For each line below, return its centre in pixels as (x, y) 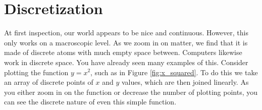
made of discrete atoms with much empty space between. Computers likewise (123, 52)
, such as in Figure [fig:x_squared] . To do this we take (174, 72)
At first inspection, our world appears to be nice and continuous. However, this (126, 33)
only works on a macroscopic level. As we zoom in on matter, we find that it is (126, 42)
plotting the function (36, 72)
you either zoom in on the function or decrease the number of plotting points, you (131, 92)
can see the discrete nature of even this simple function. (90, 102)
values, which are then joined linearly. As (185, 82)
